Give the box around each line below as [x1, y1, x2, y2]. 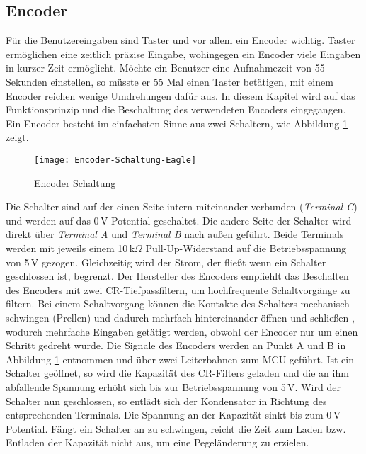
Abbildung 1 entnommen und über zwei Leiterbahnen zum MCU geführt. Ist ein [6, 351, 354, 366]
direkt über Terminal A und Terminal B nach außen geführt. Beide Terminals [6, 227, 344, 242]
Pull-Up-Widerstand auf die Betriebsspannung [145, 240, 347, 255]
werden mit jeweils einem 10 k [6, 240, 135, 255]
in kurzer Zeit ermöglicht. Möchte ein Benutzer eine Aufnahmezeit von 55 [6, 60, 325, 75]
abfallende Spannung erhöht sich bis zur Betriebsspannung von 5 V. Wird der [6, 379, 341, 394]
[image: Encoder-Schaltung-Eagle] [34, 154, 197, 165]
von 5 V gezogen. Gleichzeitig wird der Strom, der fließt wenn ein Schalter [6, 254, 326, 269]
